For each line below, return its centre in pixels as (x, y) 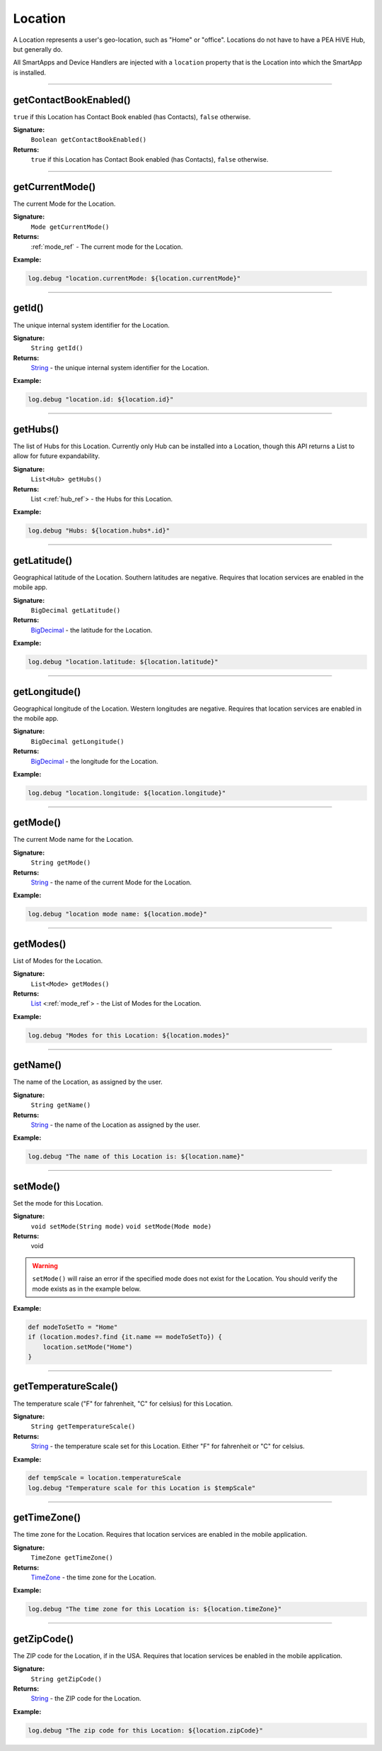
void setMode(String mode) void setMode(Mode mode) (121, 1226)
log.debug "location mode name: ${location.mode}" (118, 914)
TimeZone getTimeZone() (72, 1558)
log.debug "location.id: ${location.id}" (101, 400)
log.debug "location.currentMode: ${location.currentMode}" (134, 279)
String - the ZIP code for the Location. (86, 1699)
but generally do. (38, 49)
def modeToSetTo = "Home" (73, 1327)
